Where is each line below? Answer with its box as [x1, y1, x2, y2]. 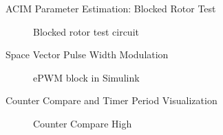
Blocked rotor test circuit [33, 24, 139, 38]
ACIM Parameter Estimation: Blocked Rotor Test [6, 1, 216, 15]
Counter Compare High [33, 116, 132, 130]
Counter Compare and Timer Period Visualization [6, 93, 217, 108]
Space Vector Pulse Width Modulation [6, 47, 169, 62]
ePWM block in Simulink [33, 70, 140, 84]
